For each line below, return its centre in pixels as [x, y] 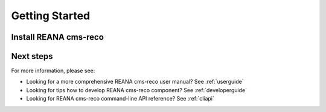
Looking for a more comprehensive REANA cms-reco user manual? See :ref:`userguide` [135, 82]
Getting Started [51, 16]
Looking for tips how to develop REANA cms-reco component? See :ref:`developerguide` [137, 90]
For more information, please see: [53, 71]
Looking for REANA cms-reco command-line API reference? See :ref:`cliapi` [120, 99]
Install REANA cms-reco [57, 37]
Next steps [32, 56]
